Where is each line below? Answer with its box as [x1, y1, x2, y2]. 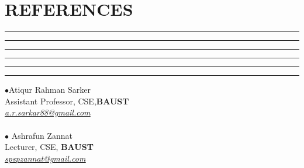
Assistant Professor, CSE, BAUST [5, 94, 129, 107]
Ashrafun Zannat [11, 129, 73, 141]
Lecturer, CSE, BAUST [5, 141, 94, 153]
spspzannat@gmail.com [5, 152, 86, 164]
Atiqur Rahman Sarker [9, 83, 91, 96]
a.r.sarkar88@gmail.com [5, 106, 91, 118]
